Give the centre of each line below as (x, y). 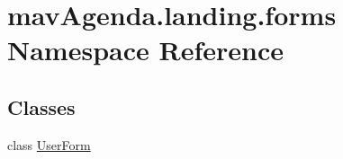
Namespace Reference (145, 50)
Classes (41, 106)
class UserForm (49, 144)
